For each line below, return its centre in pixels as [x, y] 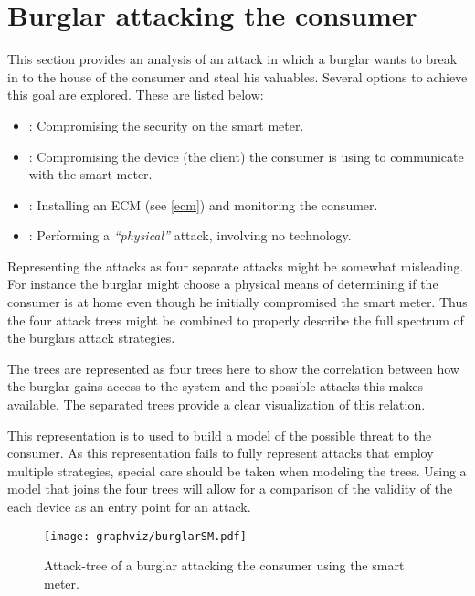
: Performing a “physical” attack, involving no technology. [190, 235]
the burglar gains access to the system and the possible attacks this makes [215, 386]
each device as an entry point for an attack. [129, 506]
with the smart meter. [90, 174]
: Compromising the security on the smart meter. [166, 125]
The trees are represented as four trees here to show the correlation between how [233, 368]
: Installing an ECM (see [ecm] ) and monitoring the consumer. [203, 204]
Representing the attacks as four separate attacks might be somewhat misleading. [236, 266]
